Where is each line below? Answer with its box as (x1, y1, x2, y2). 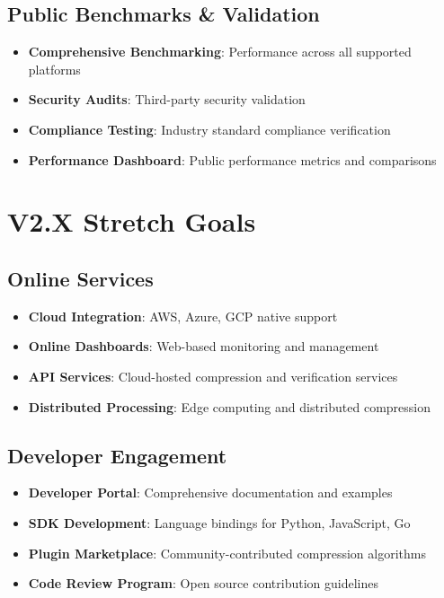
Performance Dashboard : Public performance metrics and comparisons (28, 150, 437, 169)
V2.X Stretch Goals (7, 203, 256, 240)
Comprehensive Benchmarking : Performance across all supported (28, 42, 412, 61)
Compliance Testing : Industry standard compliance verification (28, 119, 391, 138)
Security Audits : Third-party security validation (28, 90, 306, 109)
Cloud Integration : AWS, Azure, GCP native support (28, 306, 338, 325)
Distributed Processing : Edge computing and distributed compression (28, 397, 431, 416)
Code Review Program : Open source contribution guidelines (28, 574, 378, 593)
